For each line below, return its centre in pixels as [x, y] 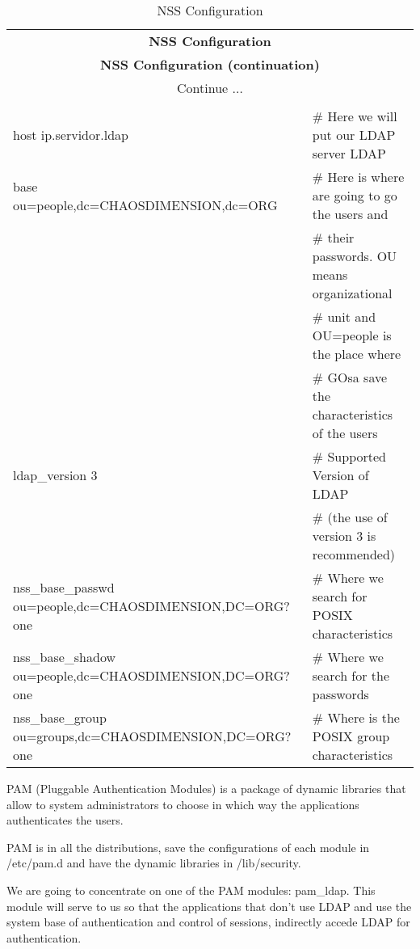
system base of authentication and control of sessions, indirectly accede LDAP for [208, 922]
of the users [345, 433]
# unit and [344, 316]
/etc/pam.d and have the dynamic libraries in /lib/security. [154, 863]
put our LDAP [354, 135]
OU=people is [352, 335]
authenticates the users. [65, 820]
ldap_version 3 [55, 475]
